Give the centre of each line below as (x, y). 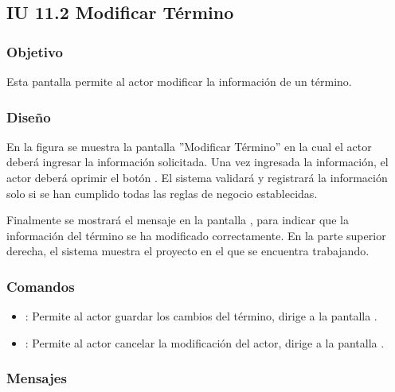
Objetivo (35, 51)
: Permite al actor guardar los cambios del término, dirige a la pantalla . (201, 316)
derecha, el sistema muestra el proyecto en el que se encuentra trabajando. (188, 251)
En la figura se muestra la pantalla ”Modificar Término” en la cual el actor (189, 146)
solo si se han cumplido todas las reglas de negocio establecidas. (162, 193)
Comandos (41, 286)
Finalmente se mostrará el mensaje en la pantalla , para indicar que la (178, 220)
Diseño (29, 116)
